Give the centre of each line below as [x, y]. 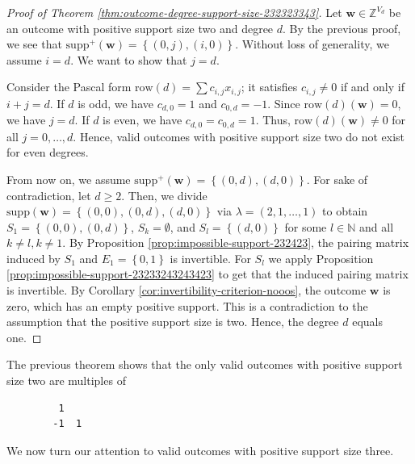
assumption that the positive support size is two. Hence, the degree [173, 322]
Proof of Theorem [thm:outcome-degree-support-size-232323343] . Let [174, 12]
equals [367, 322]
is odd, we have [115, 103]
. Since [284, 103]
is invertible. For [210, 258]
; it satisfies [269, 87]
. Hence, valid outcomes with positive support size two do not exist [239, 136]
